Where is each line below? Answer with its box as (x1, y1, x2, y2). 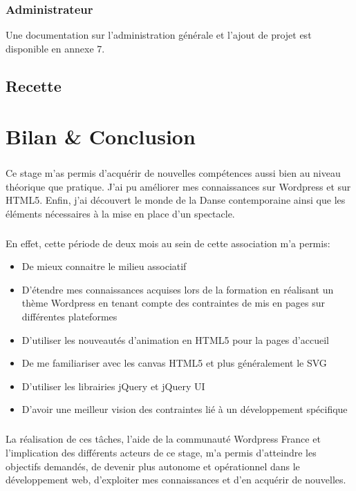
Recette (6, 75, 62, 96)
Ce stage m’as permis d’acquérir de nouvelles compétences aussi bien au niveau (6, 165, 341, 180)
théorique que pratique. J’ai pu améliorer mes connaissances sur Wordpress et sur (6, 179, 351, 193)
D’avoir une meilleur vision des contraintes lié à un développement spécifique (21, 402, 348, 416)
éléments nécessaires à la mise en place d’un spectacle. (6, 206, 235, 220)
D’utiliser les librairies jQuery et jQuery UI (21, 378, 205, 393)
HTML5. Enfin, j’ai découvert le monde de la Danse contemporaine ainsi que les (6, 193, 346, 207)
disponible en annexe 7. (6, 41, 105, 55)
